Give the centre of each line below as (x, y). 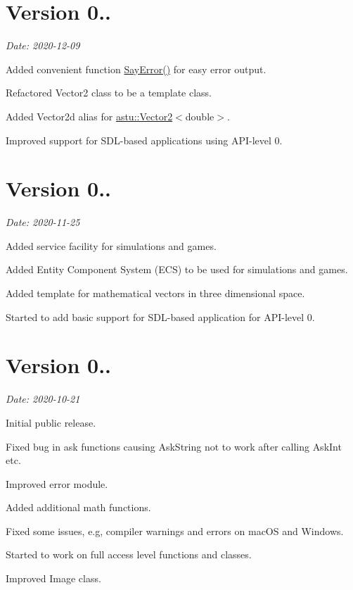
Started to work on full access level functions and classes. (129, 554)
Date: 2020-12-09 (43, 45)
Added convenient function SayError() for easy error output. (136, 69)
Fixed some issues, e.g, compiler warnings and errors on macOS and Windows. (175, 531)
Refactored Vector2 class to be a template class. (109, 93)
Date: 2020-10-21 (43, 399)
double (200, 116)
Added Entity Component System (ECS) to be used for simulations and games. (177, 269)
